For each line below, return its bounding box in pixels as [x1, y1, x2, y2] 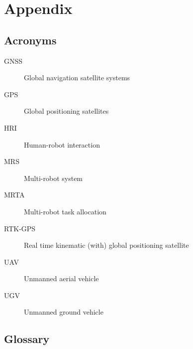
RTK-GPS [4, 223, 36, 233]
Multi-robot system [24, 173, 83, 183]
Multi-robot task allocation [24, 206, 106, 216]
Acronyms [4, 32, 57, 47]
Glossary [4, 331, 50, 347]
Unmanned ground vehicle [24, 307, 103, 317]
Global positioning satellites [24, 106, 109, 116]
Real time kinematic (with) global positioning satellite [24, 240, 189, 250]
